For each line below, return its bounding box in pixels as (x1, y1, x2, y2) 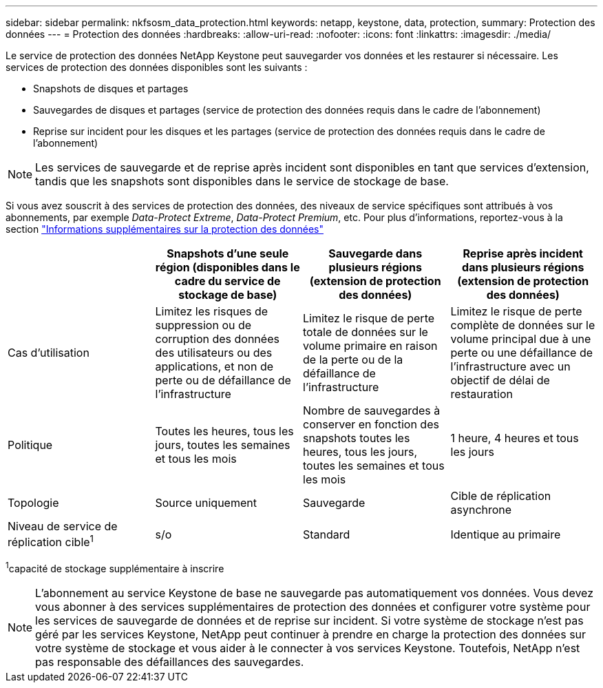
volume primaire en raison (303, 339, 438, 353)
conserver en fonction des (303, 417, 439, 431)
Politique (8, 438, 53, 452)
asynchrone (450, 503, 512, 517)
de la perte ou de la (303, 353, 403, 366)
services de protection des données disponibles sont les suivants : (6, 61, 308, 73)
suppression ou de (155, 318, 252, 332)
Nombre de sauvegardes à (303, 404, 441, 417)
